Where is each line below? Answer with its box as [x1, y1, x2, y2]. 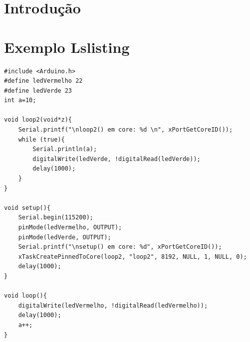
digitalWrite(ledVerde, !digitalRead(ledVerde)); [32, 155, 201, 163]
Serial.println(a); [32, 146, 97, 153]
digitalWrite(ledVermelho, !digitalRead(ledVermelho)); [18, 302, 208, 309]
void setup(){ [4, 204, 51, 211]
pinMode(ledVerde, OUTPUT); [18, 233, 111, 241]
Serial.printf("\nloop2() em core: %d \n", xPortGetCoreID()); [18, 126, 233, 134]
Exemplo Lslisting [4, 36, 130, 57]
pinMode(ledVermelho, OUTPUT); [18, 224, 122, 231]
